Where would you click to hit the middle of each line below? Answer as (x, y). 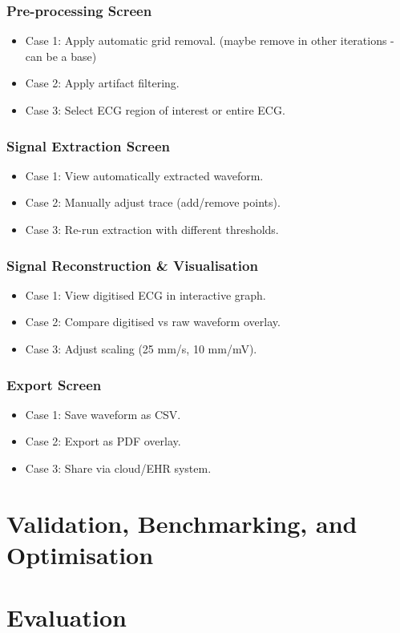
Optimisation (80, 554)
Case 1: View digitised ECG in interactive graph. (145, 294)
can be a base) (61, 56)
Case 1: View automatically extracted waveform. (144, 175)
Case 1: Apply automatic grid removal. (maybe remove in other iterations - (210, 40)
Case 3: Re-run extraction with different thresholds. (152, 229)
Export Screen (54, 384)
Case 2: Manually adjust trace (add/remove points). (153, 202)
